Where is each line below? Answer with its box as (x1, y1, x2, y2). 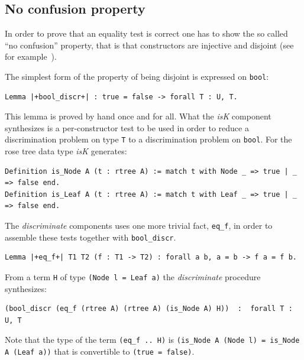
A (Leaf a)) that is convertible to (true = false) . (5, 345, 195, 358)
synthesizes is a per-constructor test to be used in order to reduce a (5, 121, 249, 134)
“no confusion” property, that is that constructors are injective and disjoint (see (5, 38, 294, 51)
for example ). (5, 50, 57, 63)
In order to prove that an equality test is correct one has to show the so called (5, 27, 288, 40)
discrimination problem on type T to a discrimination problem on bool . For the (5, 133, 292, 145)
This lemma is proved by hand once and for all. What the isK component (5, 110, 271, 122)
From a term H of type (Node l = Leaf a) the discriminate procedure (5, 270, 261, 283)
